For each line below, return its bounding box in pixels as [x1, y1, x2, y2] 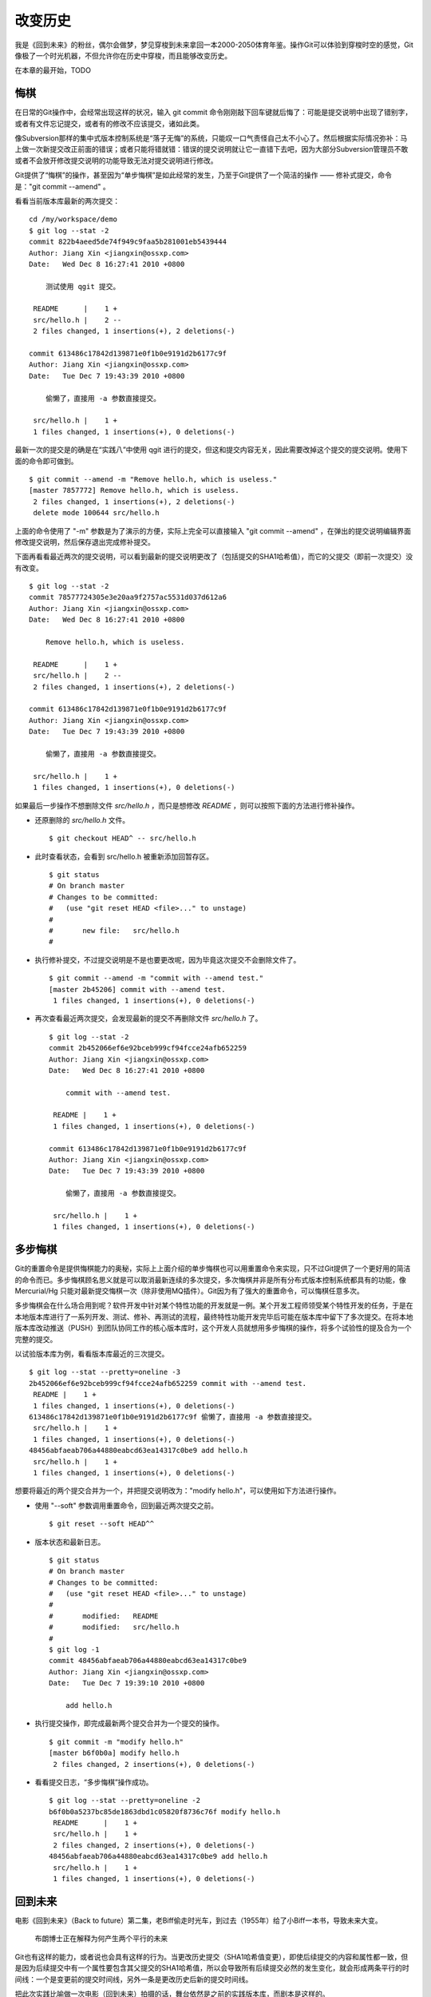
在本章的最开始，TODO [14, 66, 92, 75]
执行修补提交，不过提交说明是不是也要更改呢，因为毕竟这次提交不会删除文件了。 [34, 955, 301, 964]
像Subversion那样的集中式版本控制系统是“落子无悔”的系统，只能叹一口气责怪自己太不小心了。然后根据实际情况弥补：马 [14, 133, 408, 143]
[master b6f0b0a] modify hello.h [49, 1749, 180, 1757]
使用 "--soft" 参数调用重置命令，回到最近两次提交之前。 [34, 1500, 219, 1510]
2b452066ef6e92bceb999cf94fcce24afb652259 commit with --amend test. [29, 1379, 307, 1388]
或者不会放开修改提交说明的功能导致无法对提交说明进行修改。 [14, 156, 218, 165]
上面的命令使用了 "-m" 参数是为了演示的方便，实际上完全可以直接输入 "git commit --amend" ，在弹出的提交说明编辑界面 [14, 526, 411, 535]
